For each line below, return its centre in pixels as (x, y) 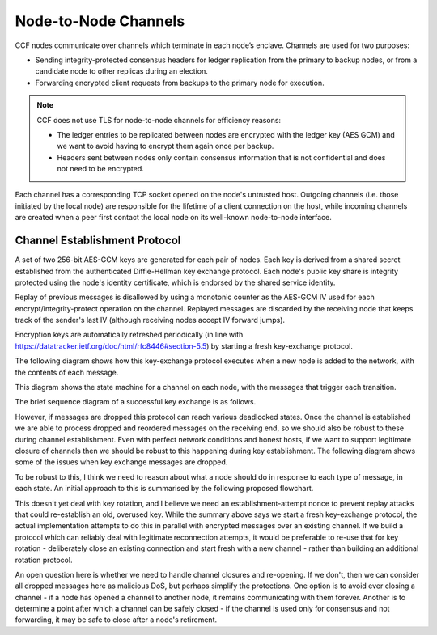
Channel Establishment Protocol (98, 241)
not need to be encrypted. (101, 169)
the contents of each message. (67, 372)
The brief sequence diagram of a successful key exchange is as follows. (136, 402)
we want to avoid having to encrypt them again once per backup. (165, 146)
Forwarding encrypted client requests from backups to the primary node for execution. (180, 83)
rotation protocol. (44, 560)
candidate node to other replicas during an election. (121, 71)
